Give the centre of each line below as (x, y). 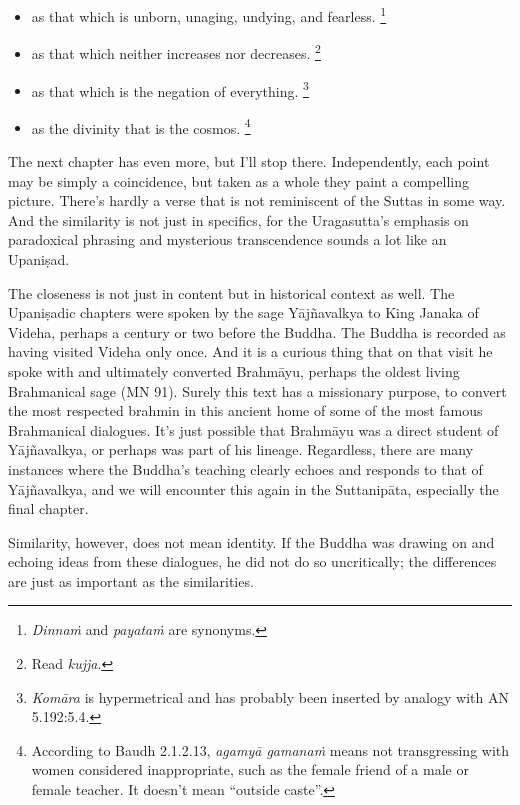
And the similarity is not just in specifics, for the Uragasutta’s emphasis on (238, 219)
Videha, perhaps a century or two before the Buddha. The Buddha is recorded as (257, 331)
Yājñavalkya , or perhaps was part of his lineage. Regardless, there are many (241, 449)
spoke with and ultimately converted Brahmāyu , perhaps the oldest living (234, 370)
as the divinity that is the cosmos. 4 (141, 126)
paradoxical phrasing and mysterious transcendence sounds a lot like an (227, 239)
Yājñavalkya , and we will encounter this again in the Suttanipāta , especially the (253, 488)
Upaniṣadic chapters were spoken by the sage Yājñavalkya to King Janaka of (243, 312)
